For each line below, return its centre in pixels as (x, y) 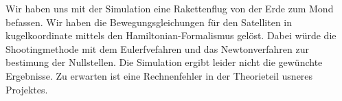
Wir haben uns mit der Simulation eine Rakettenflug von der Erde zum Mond (170, 8)
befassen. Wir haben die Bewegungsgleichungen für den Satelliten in (149, 22)
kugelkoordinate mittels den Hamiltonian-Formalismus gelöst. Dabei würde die (171, 35)
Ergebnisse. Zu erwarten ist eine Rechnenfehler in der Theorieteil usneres (159, 75)
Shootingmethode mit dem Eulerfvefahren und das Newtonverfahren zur (157, 48)
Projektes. (27, 89)
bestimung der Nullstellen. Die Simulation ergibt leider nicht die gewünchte (164, 62)
